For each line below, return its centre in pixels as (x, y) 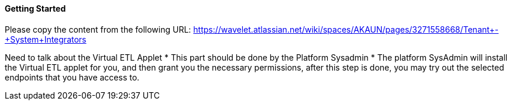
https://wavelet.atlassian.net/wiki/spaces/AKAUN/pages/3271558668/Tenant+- (346, 29)
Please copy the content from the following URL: (98, 29)
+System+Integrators (46, 39)
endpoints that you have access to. (72, 77)
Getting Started (35, 8)
